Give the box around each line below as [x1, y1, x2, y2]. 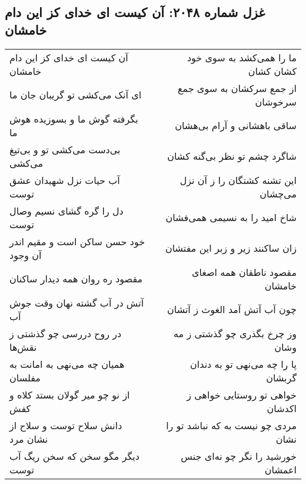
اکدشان [267, 401, 297, 415]
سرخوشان [255, 94, 297, 108]
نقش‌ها [9, 340, 37, 354]
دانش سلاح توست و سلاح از [9, 418, 122, 432]
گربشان [266, 370, 297, 384]
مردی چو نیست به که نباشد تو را [166, 418, 297, 432]
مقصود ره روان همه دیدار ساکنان [9, 272, 143, 286]
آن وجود [9, 248, 42, 262]
